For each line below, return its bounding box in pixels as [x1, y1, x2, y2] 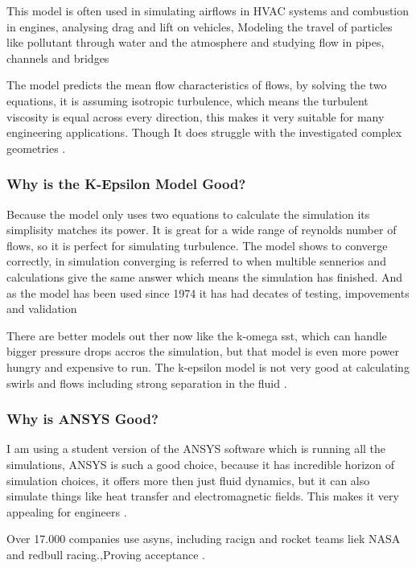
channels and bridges [6, 49, 109, 66]
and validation [6, 300, 77, 317]
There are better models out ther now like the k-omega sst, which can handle [6, 327, 387, 344]
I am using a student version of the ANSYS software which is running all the [6, 440, 386, 457]
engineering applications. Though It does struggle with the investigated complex [6, 124, 402, 141]
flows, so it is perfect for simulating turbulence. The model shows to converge [6, 237, 388, 253]
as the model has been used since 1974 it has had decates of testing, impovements [6, 284, 410, 301]
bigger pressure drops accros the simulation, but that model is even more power [6, 343, 399, 360]
